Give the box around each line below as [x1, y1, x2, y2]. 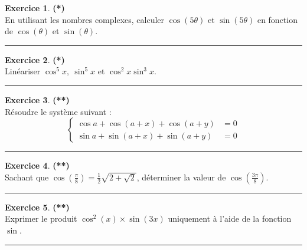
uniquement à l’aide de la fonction [168, 212, 292, 225]
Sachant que [5, 170, 49, 183]
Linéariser [5, 65, 41, 77]
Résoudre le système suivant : [5, 105, 112, 117]
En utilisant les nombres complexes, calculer [5, 13, 165, 25]
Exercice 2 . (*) [5, 53, 65, 65]
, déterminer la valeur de [136, 170, 226, 183]
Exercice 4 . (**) [5, 159, 70, 172]
